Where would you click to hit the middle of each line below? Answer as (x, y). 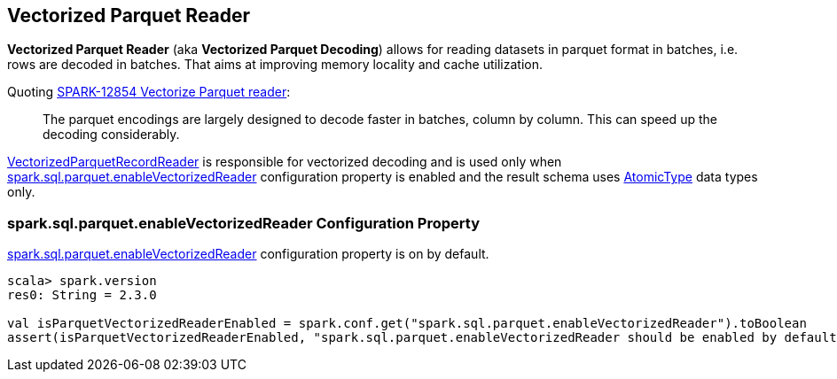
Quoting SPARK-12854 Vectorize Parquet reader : (149, 92)
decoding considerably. (111, 135)
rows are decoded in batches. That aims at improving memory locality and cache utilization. (275, 65)
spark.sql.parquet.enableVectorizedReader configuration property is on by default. (248, 254)
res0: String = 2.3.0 (82, 295)
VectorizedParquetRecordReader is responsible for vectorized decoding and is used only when (285, 162)
